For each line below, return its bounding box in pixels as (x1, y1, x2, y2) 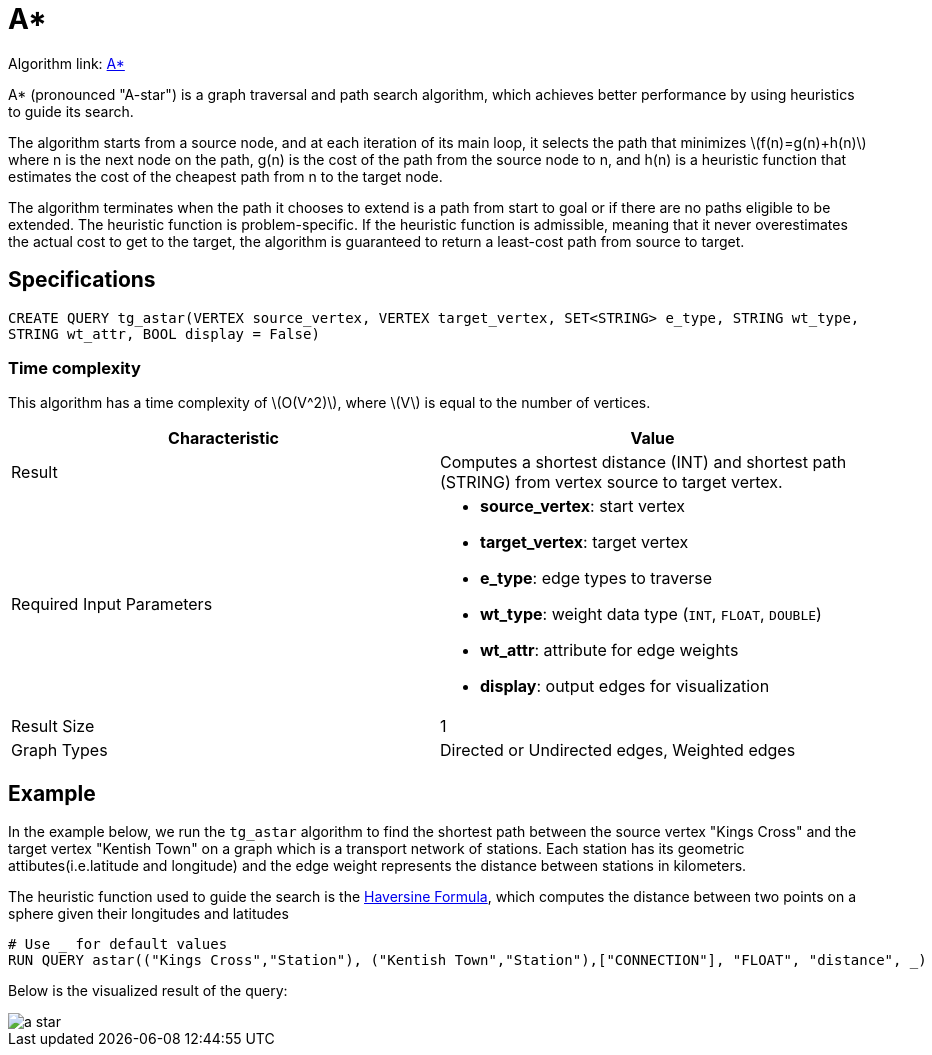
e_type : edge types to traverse (480, 568, 713, 589)
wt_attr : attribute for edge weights (480, 640, 739, 661)
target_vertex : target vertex (480, 532, 689, 553)
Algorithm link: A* (8, 54, 125, 72)
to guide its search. (8, 102, 134, 120)
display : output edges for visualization (480, 676, 770, 697)
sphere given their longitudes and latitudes (8, 905, 289, 923)
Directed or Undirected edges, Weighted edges (440, 740, 796, 761)
